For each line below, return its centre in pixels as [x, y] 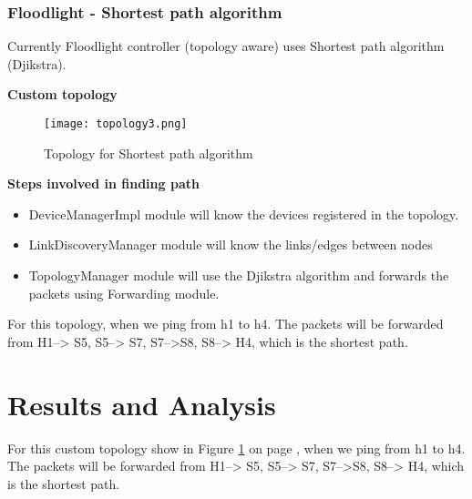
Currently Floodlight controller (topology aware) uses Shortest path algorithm [226, 46]
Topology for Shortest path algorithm [149, 153]
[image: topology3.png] [116, 124]
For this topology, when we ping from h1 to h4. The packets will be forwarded [226, 324]
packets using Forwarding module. [124, 293]
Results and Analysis [142, 404]
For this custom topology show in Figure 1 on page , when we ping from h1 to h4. [236, 448]
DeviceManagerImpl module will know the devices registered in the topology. [244, 214]
